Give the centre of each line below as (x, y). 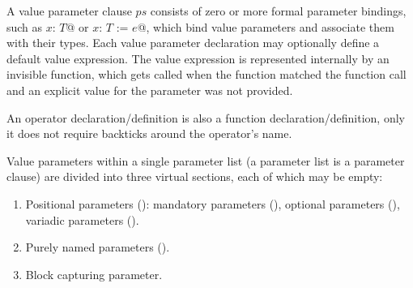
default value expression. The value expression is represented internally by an (198, 58)
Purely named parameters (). (98, 247)
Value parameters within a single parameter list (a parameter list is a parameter (206, 160)
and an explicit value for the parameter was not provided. (150, 90)
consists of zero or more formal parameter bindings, (278, 11)
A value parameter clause (69, 11)
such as (25, 26)
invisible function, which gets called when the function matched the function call (206, 74)
